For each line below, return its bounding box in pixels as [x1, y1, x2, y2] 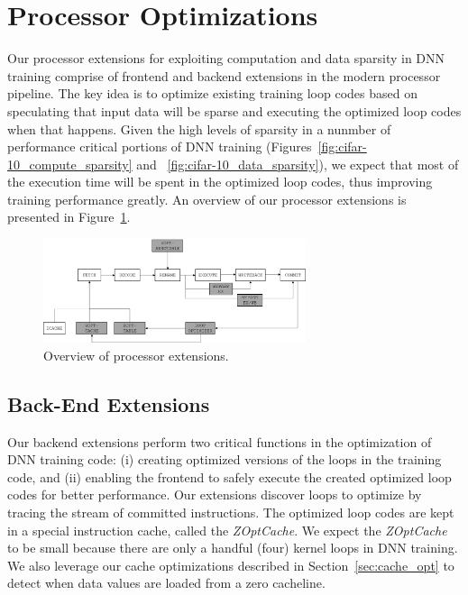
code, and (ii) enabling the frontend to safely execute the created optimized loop [7, 467, 452, 486]
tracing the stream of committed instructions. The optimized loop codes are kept [7, 503, 454, 522]
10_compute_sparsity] [7, 154, 133, 173]
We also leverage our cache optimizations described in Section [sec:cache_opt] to [7, 555, 454, 574]
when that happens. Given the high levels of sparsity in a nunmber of [7, 119, 391, 138]
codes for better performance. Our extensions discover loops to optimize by [7, 485, 422, 504]
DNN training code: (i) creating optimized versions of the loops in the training [7, 450, 442, 469]
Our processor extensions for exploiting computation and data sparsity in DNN [7, 49, 445, 68]
